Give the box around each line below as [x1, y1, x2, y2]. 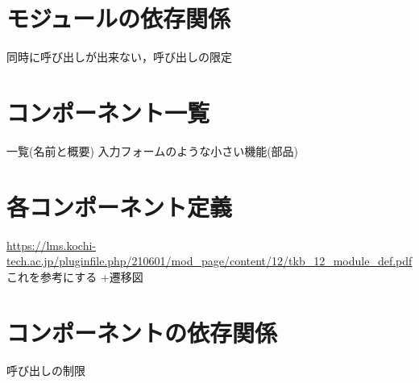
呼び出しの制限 [6, 362, 85, 379]
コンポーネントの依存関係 [6, 315, 278, 348]
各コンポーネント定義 [6, 189, 233, 223]
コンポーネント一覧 [6, 95, 210, 128]
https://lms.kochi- [6, 236, 96, 253]
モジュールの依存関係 [6, 2, 231, 35]
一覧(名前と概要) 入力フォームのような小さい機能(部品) [6, 142, 299, 159]
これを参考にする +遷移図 [6, 268, 143, 285]
